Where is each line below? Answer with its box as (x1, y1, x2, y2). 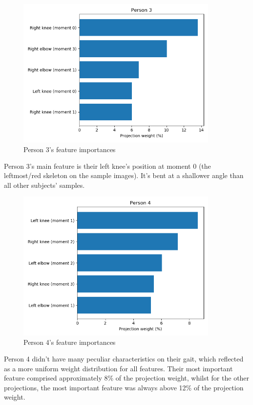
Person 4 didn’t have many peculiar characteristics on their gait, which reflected (4, 354, 244, 364)
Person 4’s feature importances (23, 337, 116, 347)
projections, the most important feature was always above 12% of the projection (4, 382, 244, 392)
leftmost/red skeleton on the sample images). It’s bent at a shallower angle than (4, 170, 244, 180)
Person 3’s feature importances (23, 144, 116, 155)
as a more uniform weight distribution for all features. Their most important (4, 363, 233, 373)
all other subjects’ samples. (4, 180, 85, 190)
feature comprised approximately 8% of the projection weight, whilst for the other (4, 373, 250, 383)
